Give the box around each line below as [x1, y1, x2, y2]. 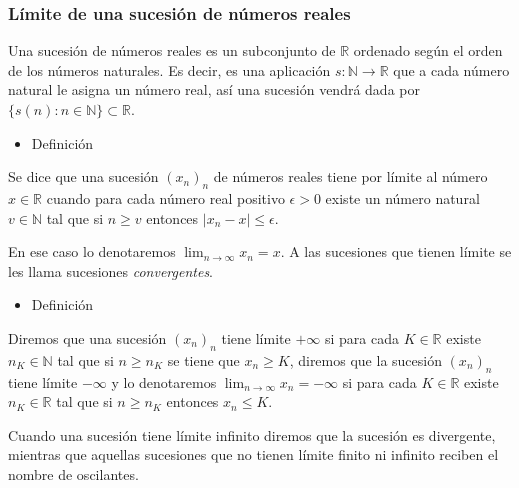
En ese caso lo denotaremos [8, 241, 176, 262]
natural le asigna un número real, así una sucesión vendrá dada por [8, 79, 420, 100]
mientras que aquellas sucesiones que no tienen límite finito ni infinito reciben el [8, 444, 499, 465]
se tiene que [167, 349, 240, 370]
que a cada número [393, 59, 510, 80]
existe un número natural [325, 187, 480, 208]
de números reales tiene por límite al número [213, 166, 488, 187]
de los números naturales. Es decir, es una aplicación [8, 59, 331, 80]
